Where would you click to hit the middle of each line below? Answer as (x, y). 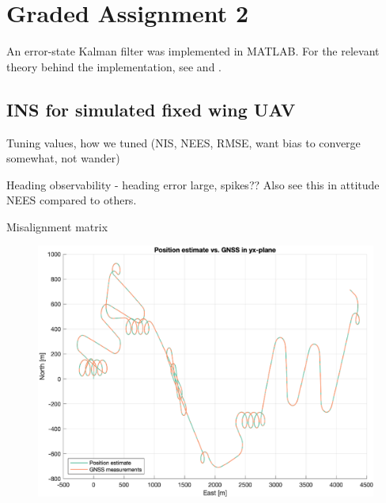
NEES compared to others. (72, 200)
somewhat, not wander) (63, 158)
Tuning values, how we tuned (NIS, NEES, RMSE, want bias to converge (184, 142)
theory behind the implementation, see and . (114, 66)
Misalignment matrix (57, 226)
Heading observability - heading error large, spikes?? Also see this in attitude (193, 184)
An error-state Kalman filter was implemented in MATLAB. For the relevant (193, 51)
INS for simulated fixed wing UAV (151, 109)
